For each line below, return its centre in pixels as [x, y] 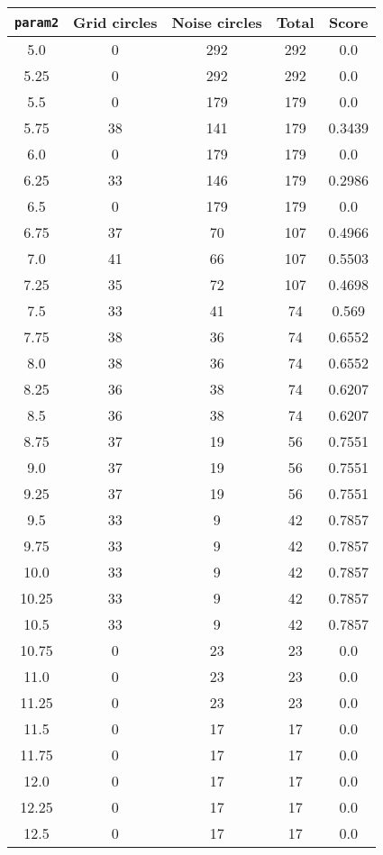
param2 [37, 22]
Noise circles [217, 22]
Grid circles [115, 22]
